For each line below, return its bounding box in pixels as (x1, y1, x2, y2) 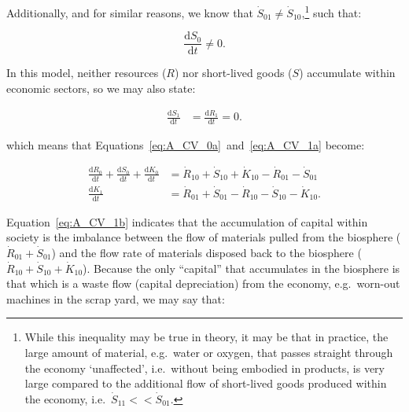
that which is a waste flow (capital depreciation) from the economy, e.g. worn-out (6, 275, 400, 292)
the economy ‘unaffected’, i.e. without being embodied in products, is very (24, 359, 385, 376)
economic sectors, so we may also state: (6, 79, 196, 96)
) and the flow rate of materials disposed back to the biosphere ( (51, 245, 362, 261)
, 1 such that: (301, 2, 362, 20)
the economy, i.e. (24, 390, 106, 406)
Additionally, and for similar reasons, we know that (6, 4, 253, 20)
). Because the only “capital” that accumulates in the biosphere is (83, 259, 400, 276)
